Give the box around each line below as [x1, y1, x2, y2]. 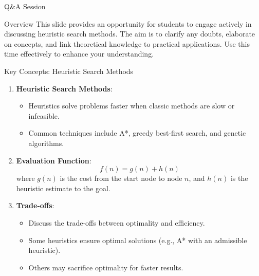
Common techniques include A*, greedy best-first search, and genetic [28, 127, 246, 138]
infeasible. [28, 110, 60, 121]
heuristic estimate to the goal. [16, 182, 110, 193]
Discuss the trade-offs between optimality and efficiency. [28, 217, 205, 228]
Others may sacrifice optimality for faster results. [28, 262, 183, 272]
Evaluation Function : [16, 155, 91, 165]
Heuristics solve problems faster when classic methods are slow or [28, 100, 235, 111]
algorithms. [28, 137, 64, 148]
